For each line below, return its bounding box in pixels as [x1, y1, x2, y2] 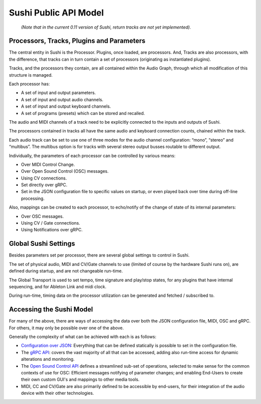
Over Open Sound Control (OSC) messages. [21, 168, 109, 174]
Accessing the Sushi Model [9, 306, 93, 314]
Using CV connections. [21, 175, 67, 181]
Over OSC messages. [21, 213, 64, 219]
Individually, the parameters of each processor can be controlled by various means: [9, 153, 176, 159]
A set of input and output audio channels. [21, 97, 103, 102]
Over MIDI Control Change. [21, 162, 75, 167]
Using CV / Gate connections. [21, 220, 80, 226]
